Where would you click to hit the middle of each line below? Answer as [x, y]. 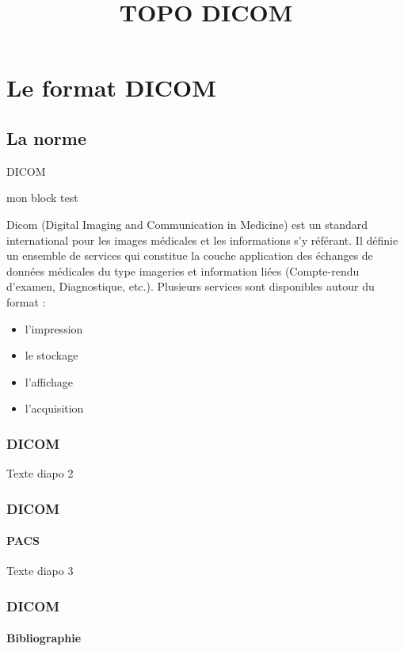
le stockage [51, 355]
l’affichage [49, 381]
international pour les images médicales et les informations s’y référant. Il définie [202, 240]
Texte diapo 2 [40, 473]
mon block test [42, 198]
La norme [46, 137]
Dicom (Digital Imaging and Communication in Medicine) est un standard [187, 224]
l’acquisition [54, 408]
